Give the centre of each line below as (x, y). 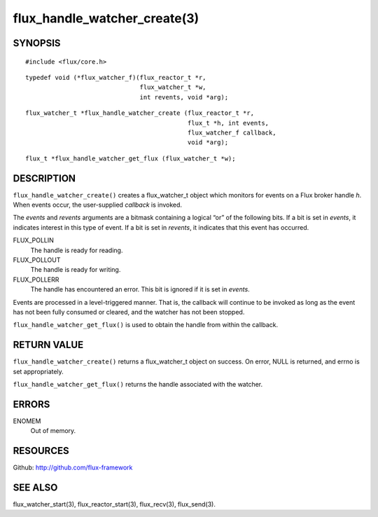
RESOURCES (41, 451)
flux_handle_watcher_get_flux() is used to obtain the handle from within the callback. (146, 325)
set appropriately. (38, 371)
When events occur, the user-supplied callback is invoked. (97, 205)
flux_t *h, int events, (228, 123)
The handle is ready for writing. (76, 270)
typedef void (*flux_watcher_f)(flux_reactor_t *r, (116, 77)
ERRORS (31, 404)
